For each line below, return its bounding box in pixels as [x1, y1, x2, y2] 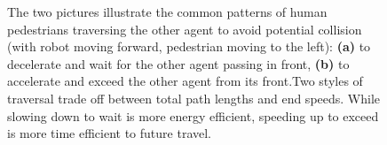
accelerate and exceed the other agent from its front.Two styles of [7, 72, 363, 90]
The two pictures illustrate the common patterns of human [7, 3, 328, 20]
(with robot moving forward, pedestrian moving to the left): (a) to [7, 37, 371, 56]
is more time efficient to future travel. [7, 124, 211, 142]
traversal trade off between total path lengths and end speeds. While [7, 88, 381, 107]
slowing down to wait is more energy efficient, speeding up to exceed [7, 106, 379, 125]
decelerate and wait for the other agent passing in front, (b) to [7, 54, 350, 72]
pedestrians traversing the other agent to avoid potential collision [7, 19, 362, 38]
